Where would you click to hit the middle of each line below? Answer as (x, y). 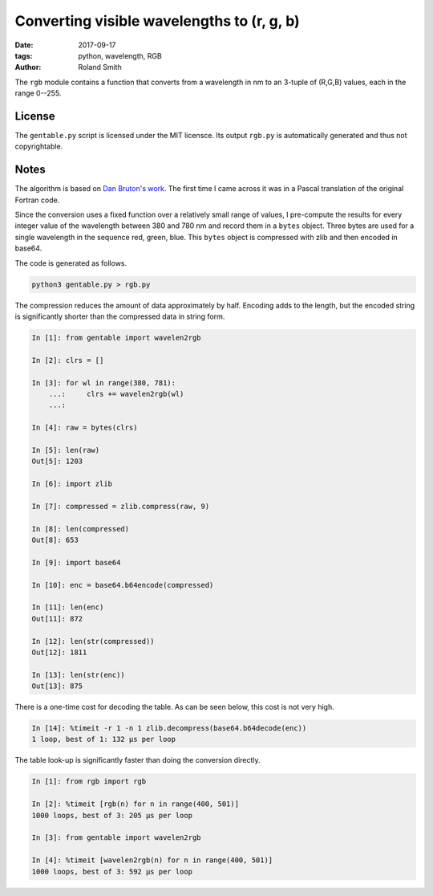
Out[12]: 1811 (59, 652)
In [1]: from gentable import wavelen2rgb (116, 338)
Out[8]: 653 (55, 540)
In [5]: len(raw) (66, 450)
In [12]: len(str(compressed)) (93, 641)
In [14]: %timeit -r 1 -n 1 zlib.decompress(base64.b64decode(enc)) (169, 728)
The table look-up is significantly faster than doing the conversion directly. (138, 760)
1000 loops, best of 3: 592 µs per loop (112, 872)
